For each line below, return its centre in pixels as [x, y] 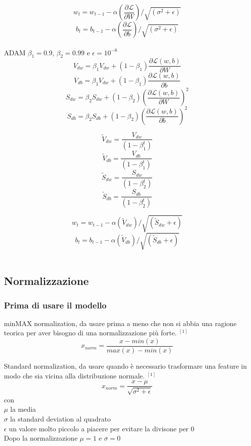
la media [23, 409]
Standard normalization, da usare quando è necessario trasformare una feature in [125, 366]
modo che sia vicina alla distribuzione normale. [74, 375]
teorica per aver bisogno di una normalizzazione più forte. [91, 333]
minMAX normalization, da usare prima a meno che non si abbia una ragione [120, 323]
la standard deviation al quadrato [60, 418]
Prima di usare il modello [55, 305]
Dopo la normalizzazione [41, 438]
